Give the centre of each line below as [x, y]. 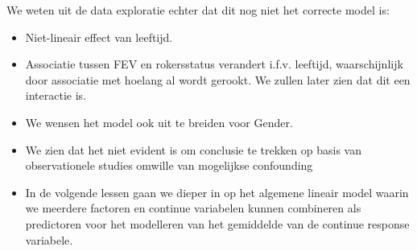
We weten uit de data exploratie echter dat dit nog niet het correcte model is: [198, 10]
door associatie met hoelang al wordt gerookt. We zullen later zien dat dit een [218, 79]
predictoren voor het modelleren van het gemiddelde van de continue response [217, 223]
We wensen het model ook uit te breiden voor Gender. [159, 122]
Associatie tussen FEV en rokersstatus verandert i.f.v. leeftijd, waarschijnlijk [214, 64]
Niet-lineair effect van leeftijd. [99, 37]
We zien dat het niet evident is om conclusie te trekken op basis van [193, 149]
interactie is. [56, 95]
